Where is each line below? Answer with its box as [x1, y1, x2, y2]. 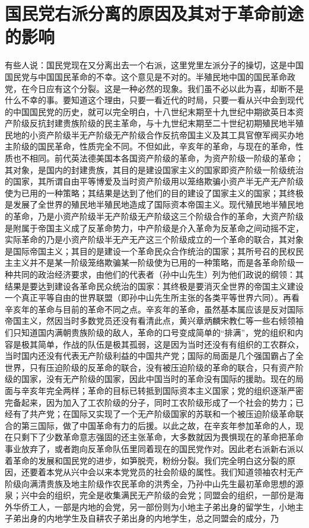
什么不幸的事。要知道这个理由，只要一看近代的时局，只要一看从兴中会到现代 [5, 94, 304, 106]
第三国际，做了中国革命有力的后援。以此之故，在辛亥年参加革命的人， [21, 419, 295, 431]
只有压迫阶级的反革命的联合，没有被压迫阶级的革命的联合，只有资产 [29, 361, 295, 373]
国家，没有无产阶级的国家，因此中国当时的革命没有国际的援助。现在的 [21, 373, 295, 385]
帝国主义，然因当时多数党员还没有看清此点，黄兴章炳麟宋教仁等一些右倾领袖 [5, 314, 304, 327]
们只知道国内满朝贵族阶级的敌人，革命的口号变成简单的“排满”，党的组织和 [5, 326, 295, 338]
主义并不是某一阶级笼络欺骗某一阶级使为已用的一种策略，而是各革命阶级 [12, 256, 295, 269]
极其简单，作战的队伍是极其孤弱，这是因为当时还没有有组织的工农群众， [21, 338, 304, 350]
